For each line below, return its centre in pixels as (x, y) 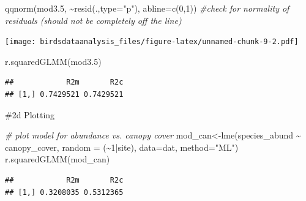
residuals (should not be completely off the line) (93, 20)
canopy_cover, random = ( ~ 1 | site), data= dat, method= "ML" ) (122, 147)
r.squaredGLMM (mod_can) (58, 159)
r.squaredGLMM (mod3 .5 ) (53, 61)
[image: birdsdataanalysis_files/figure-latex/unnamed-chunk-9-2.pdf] (152, 42)
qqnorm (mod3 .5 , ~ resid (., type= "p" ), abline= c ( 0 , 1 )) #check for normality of (147, 8)
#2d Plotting (30, 114)
